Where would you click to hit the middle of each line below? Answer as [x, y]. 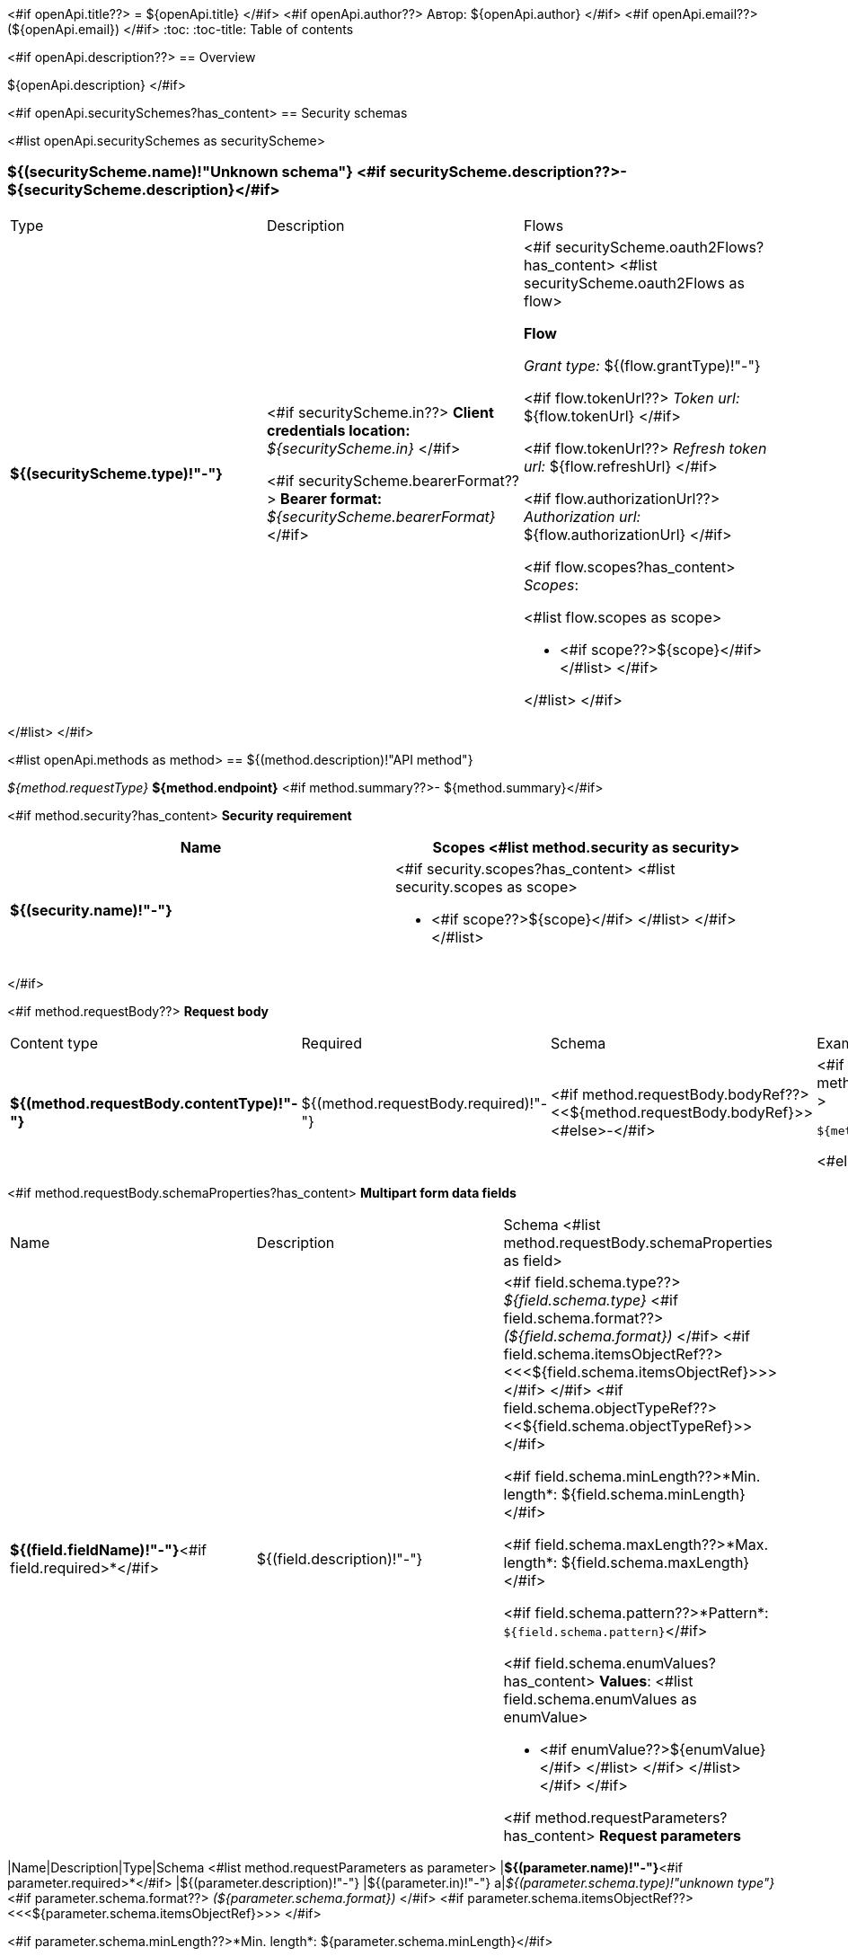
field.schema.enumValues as [600, 1699]
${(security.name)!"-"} [91, 910]
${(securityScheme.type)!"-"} [116, 473]
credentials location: [338, 430]
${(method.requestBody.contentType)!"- [154, 1104]
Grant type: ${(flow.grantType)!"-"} [642, 365]
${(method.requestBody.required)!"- [424, 1104]
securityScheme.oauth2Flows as [634, 283]
